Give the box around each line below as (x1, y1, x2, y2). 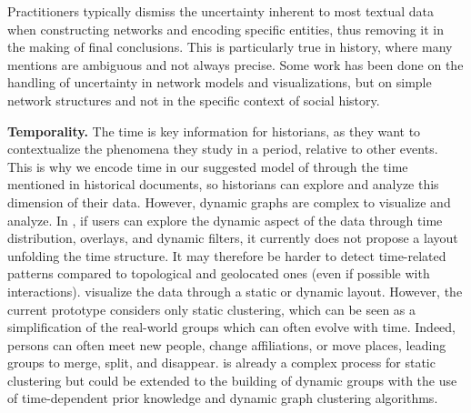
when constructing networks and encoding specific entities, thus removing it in (7, 19, 445, 38)
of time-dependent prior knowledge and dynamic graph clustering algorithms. (7, 388, 438, 408)
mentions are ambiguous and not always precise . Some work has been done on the (7, 55, 464, 74)
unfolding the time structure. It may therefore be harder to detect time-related (7, 246, 446, 265)
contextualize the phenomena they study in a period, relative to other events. (7, 139, 438, 158)
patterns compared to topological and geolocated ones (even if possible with (7, 264, 430, 283)
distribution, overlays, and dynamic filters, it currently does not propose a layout (7, 228, 458, 247)
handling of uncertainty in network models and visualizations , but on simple (7, 73, 432, 92)
